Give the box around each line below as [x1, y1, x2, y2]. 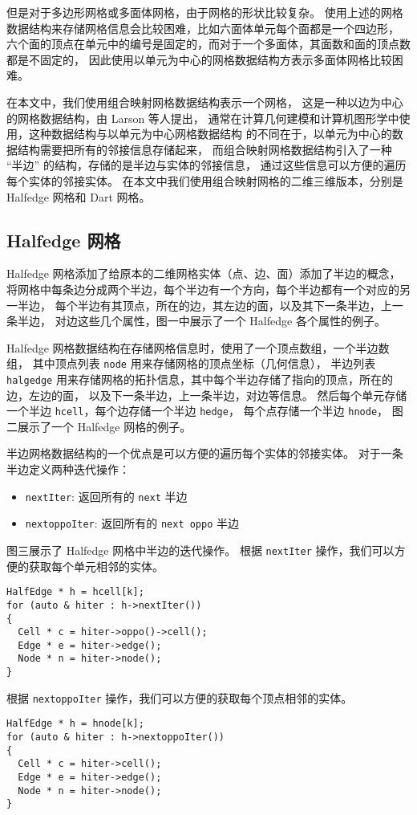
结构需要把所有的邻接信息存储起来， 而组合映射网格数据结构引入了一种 [17, 141, 392, 157]
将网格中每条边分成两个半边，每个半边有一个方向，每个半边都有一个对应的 [6, 280, 399, 297]
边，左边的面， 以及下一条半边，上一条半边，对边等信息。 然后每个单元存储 [6, 386, 407, 403]
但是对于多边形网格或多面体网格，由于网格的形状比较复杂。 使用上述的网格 [6, 4, 403, 20]
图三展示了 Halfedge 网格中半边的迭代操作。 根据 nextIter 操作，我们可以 [6, 541, 395, 558]
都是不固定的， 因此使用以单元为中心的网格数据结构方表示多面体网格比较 [6, 51, 392, 67]
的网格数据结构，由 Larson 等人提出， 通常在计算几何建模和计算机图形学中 [6, 109, 399, 126]
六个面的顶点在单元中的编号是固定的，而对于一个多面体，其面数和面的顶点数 [6, 35, 411, 52]
